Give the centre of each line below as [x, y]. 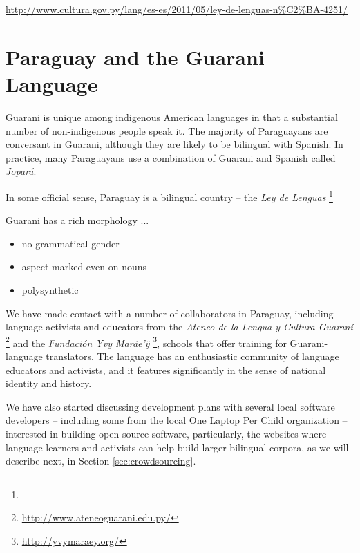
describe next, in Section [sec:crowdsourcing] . [101, 461]
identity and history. [49, 383]
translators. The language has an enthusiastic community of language [192, 356]
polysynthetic [50, 289]
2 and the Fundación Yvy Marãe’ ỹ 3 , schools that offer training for [146, 341]
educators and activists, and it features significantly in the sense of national [166, 369]
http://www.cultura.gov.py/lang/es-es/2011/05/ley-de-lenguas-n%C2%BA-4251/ [177, 9]
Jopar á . [21, 171]
